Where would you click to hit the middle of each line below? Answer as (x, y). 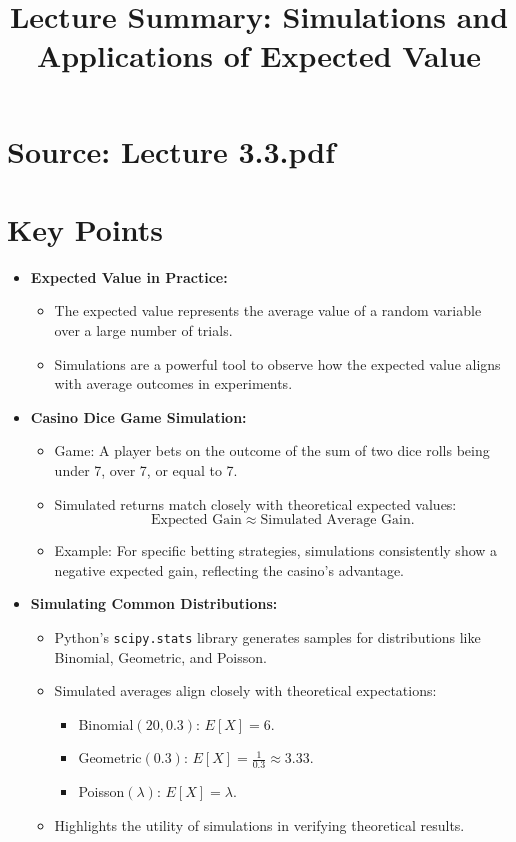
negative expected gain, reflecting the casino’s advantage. (229, 569)
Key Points (85, 228)
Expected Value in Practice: (129, 276)
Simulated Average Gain (335, 520)
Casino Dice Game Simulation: (138, 416)
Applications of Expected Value (259, 55)
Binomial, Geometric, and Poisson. (160, 656)
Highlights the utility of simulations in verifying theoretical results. (259, 824)
